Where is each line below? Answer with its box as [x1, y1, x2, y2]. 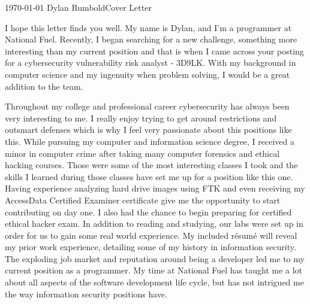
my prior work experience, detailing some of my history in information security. [5, 241, 296, 253]
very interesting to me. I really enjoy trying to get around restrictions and [5, 111, 277, 124]
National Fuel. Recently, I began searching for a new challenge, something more [5, 33, 297, 45]
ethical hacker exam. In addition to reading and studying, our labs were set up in [5, 217, 303, 230]
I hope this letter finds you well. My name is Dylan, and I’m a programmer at [5, 21, 292, 34]
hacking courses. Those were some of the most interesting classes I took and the [5, 159, 298, 171]
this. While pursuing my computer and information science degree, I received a [5, 135, 295, 147]
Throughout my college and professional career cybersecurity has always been [5, 100, 290, 113]
